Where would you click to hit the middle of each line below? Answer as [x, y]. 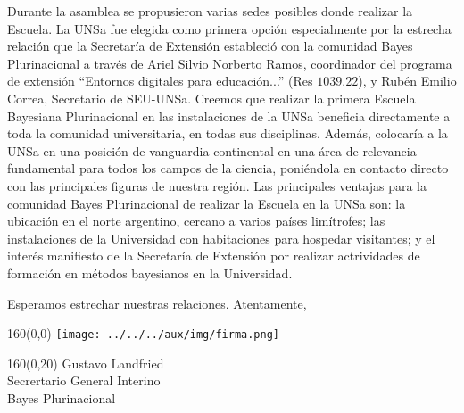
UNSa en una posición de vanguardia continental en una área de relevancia [212, 150]
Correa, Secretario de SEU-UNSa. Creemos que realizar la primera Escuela [211, 98]
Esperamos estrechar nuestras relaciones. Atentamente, [157, 303]
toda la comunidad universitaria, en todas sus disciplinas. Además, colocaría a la [228, 133]
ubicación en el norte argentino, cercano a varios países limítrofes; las [196, 221]
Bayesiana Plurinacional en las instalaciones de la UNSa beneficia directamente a [229, 116]
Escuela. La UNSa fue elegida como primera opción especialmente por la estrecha [229, 28]
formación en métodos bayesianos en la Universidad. [150, 273]
